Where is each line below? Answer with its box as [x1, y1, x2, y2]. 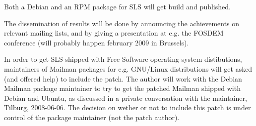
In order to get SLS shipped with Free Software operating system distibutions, [4, 54, 242, 64]
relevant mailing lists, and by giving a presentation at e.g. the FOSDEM [4, 28, 224, 38]
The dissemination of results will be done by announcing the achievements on [4, 18, 240, 28]
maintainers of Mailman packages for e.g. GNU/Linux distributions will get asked [4, 63, 253, 74]
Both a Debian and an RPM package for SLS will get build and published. [4, 1, 231, 11]
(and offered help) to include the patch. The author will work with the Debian [4, 73, 242, 84]
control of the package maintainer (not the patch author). [4, 112, 180, 122]
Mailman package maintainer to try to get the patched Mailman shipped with [4, 83, 241, 93]
